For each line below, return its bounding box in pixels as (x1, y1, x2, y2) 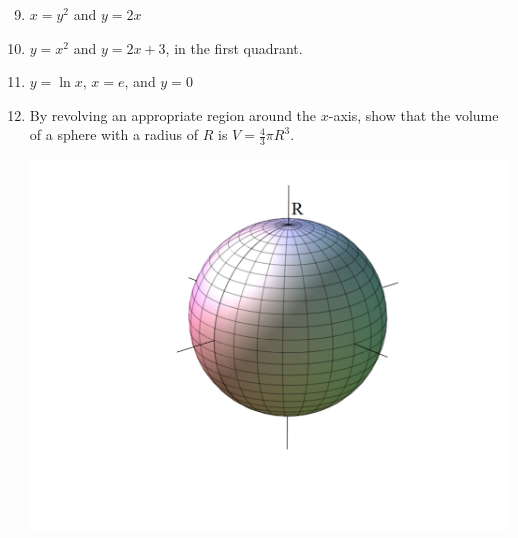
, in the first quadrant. (165, 37, 303, 58)
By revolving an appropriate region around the (29, 104, 317, 125)
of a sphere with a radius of (29, 124, 199, 145)
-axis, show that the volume (328, 104, 499, 125)
